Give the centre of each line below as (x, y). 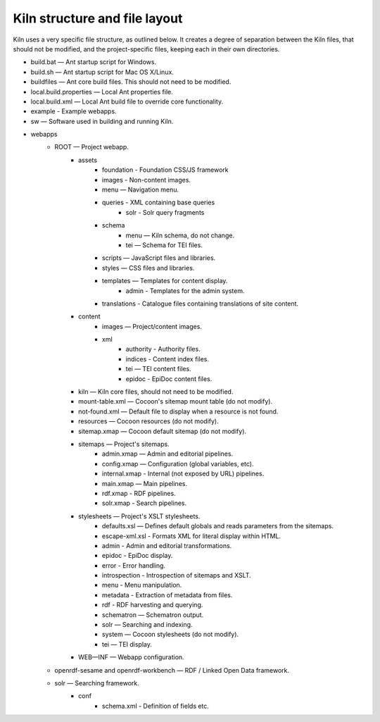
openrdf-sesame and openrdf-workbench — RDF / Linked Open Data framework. (172, 670)
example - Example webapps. (74, 111)
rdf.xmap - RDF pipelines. (139, 493)
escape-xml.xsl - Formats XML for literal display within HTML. (192, 536)
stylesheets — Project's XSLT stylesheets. (139, 516)
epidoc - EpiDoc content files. (169, 379)
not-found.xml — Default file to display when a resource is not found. (178, 411)
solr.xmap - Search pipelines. (144, 503)
